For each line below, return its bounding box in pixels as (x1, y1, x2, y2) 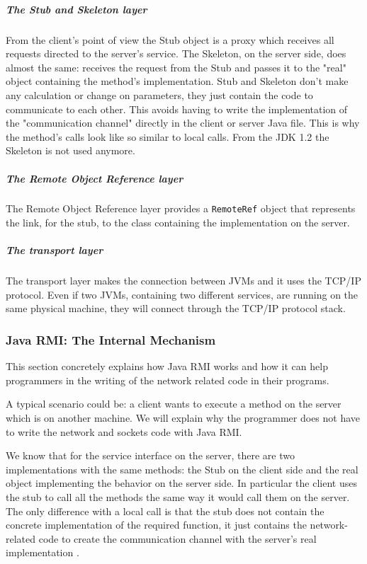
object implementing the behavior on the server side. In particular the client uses (6, 476, 357, 490)
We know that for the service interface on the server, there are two (6, 448, 295, 463)
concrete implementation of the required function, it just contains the (6, 517, 307, 532)
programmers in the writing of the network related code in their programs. (6, 372, 329, 387)
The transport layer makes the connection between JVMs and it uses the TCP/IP (6, 273, 361, 288)
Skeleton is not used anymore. (6, 143, 135, 158)
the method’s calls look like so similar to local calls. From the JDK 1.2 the (6, 129, 329, 144)
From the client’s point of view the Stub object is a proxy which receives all (6, 32, 334, 47)
